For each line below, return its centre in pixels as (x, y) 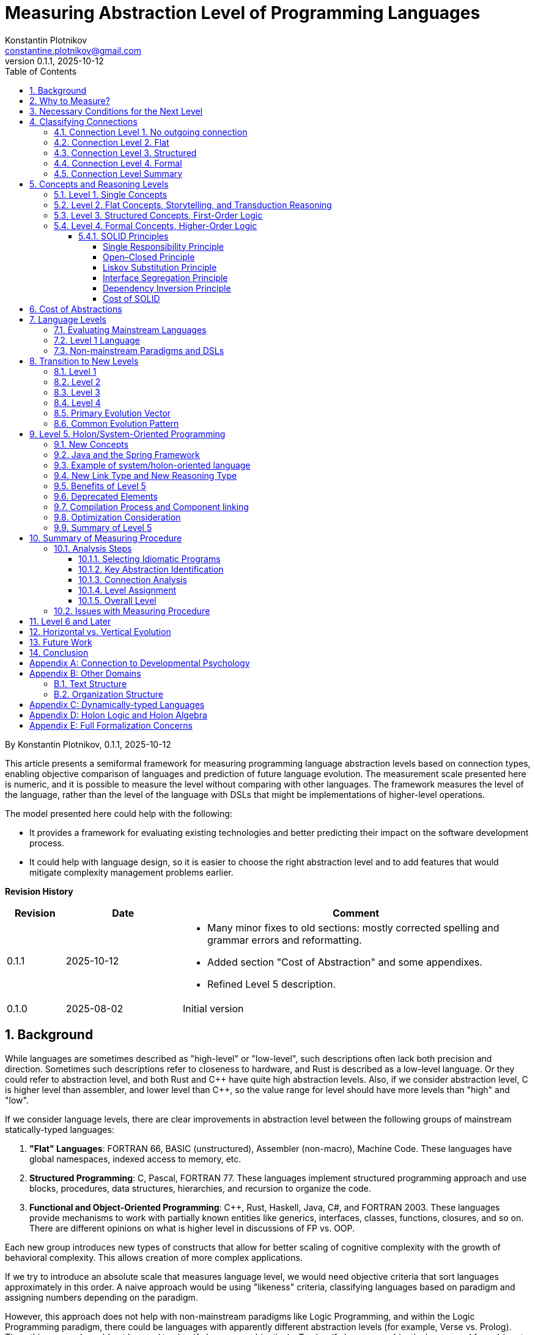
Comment (356, 913)
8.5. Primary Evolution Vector (113, 413)
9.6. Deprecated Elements (106, 496)
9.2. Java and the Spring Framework (127, 454)
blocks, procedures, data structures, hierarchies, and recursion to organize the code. (200, 1188)
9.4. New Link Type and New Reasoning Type (146, 475)
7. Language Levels (68, 319)
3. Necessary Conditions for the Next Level (116, 111)
